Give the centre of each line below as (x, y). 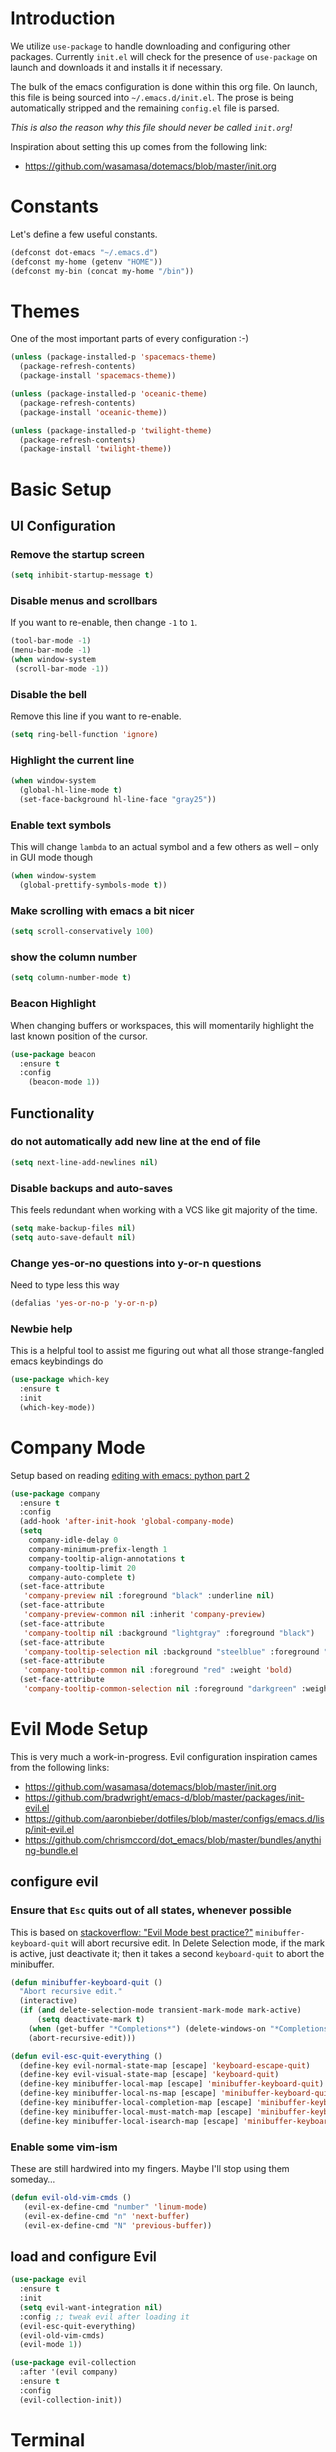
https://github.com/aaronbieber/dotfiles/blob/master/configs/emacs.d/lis (174, 1818)
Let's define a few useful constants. (84, 234)
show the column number (74, 957)
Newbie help (41, 1329)
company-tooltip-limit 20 (82, 1568)
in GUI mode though (51, 858)
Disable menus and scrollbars (84, 600)
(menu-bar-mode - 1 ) (51, 650)
